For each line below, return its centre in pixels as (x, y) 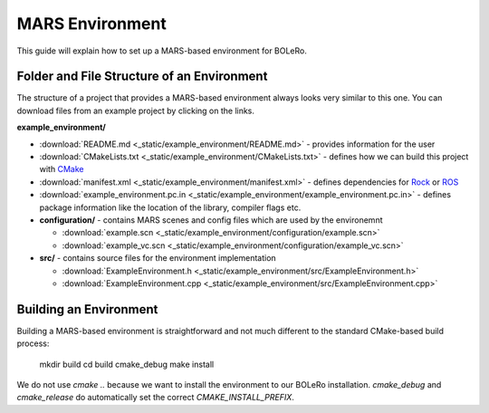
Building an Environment (87, 309)
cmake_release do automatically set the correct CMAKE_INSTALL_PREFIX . (155, 398)
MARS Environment (91, 24)
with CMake (62, 169)
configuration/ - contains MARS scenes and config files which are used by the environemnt (211, 220)
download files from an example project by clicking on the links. (136, 110)
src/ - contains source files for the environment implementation (158, 258)
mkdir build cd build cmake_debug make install (127, 364)
